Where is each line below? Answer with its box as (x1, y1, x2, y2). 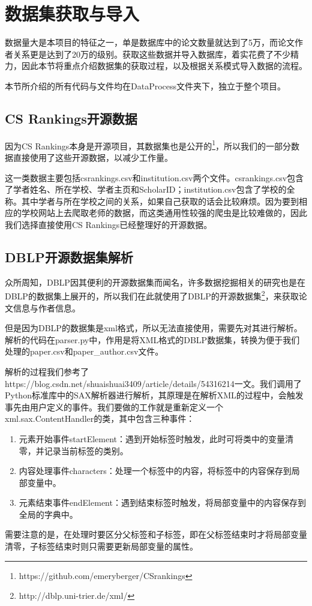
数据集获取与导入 (5, 1, 140, 26)
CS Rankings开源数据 (5, 109, 137, 127)
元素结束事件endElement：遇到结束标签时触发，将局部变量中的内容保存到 (19, 496, 306, 509)
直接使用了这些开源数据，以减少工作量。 (13, 151, 173, 163)
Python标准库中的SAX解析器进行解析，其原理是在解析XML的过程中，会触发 (5, 389, 304, 401)
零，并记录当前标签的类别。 (19, 444, 128, 457)
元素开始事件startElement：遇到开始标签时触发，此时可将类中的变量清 (19, 432, 294, 445)
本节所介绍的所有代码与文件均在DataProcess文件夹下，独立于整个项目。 (5, 79, 286, 92)
